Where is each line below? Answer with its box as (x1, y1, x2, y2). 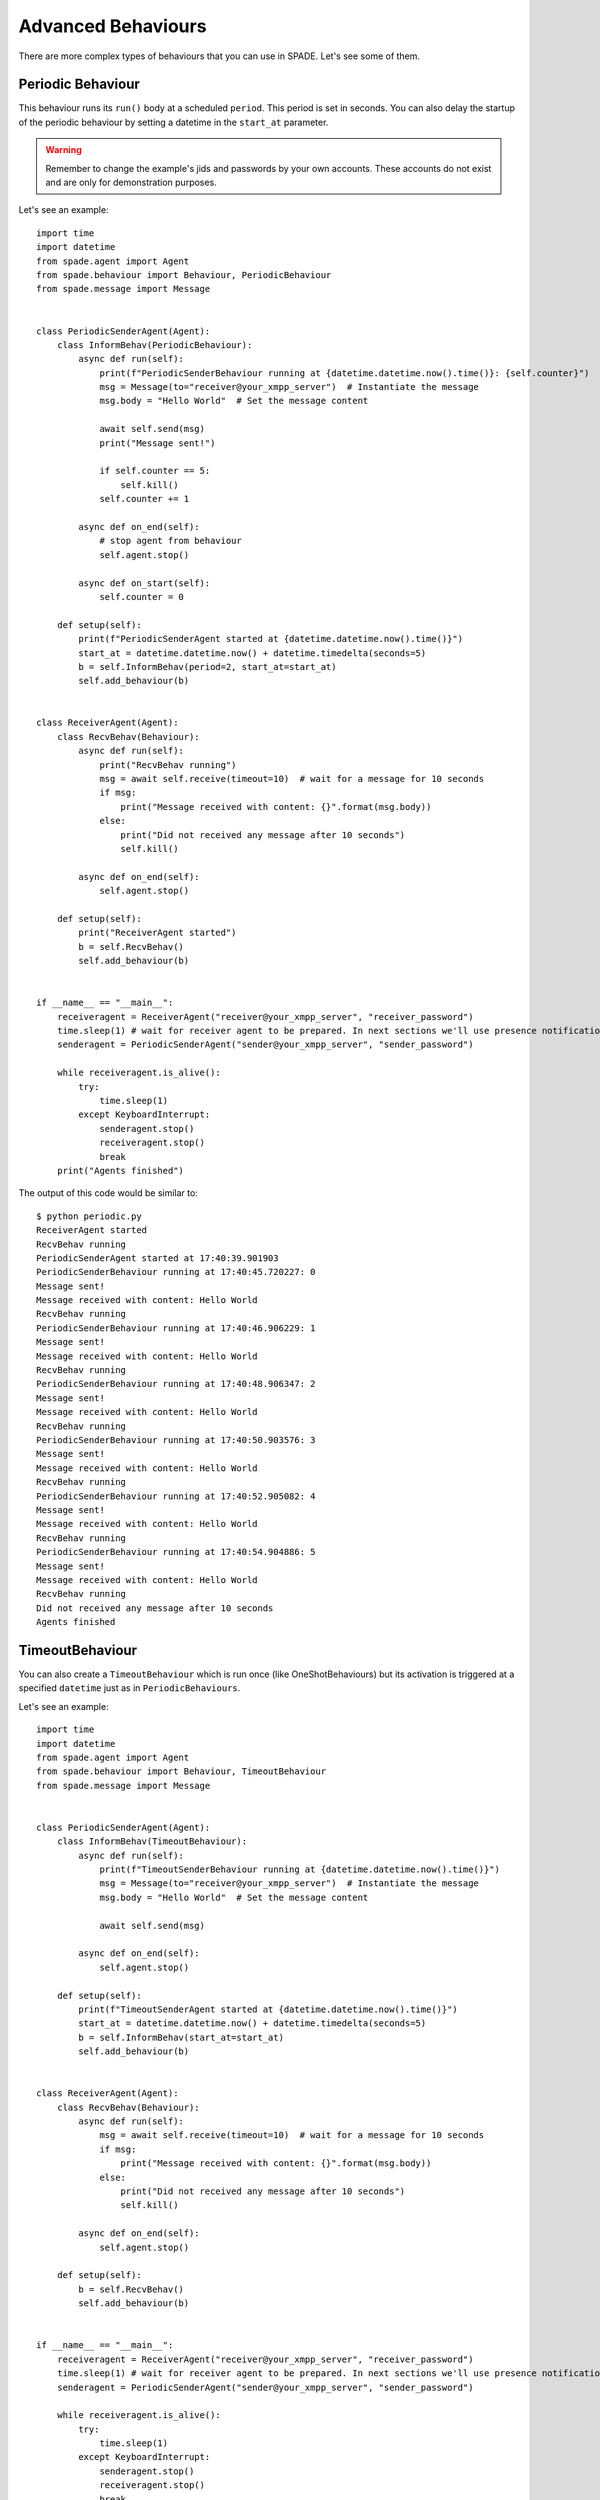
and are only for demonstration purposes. (45, 176, 217, 189)
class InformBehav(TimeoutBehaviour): (56, 1836, 248, 1847)
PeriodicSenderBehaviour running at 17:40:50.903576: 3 (36, 1435, 316, 1445)
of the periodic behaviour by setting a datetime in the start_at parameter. (18, 116, 329, 128)
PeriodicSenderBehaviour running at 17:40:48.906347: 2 (36, 1378, 316, 1390)
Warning (45, 144, 82, 156)
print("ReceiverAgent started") (78, 927, 237, 939)
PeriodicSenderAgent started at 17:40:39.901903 (36, 1252, 279, 1264)
